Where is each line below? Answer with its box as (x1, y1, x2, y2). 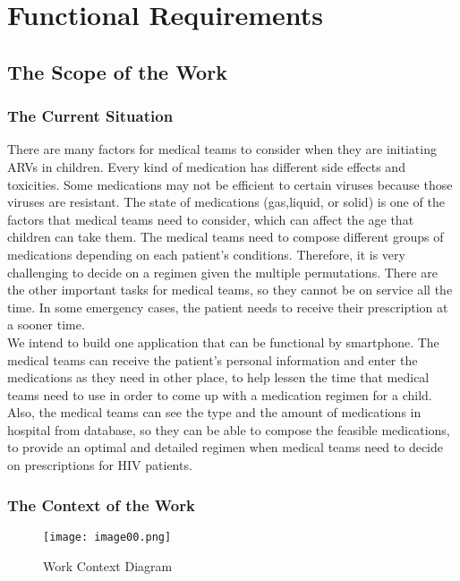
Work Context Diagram (43, 556, 173, 575)
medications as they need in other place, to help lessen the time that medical (7, 368, 430, 387)
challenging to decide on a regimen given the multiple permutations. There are (7, 262, 438, 281)
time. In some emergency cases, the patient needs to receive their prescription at (7, 297, 448, 316)
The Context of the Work (7, 493, 195, 516)
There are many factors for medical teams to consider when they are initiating (7, 140, 437, 158)
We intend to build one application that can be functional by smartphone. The (7, 332, 439, 351)
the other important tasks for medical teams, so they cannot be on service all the (7, 280, 453, 299)
